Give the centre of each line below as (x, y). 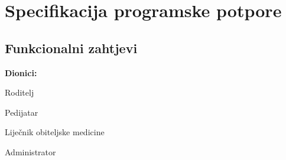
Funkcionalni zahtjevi (71, 48)
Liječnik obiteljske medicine (55, 132)
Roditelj (19, 92)
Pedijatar (22, 112)
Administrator (30, 151)
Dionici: (21, 72)
